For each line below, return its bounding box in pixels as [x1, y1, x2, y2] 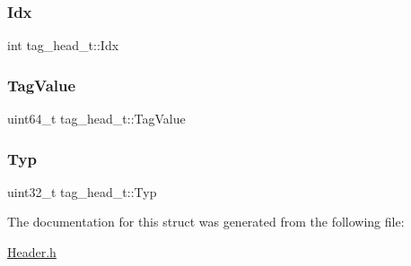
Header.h [7, 243, 57, 262]
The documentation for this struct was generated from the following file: [7, 212, 405, 231]
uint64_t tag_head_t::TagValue [7, 109, 186, 128]
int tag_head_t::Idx [7, 36, 119, 55]
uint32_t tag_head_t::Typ [7, 182, 157, 201]
